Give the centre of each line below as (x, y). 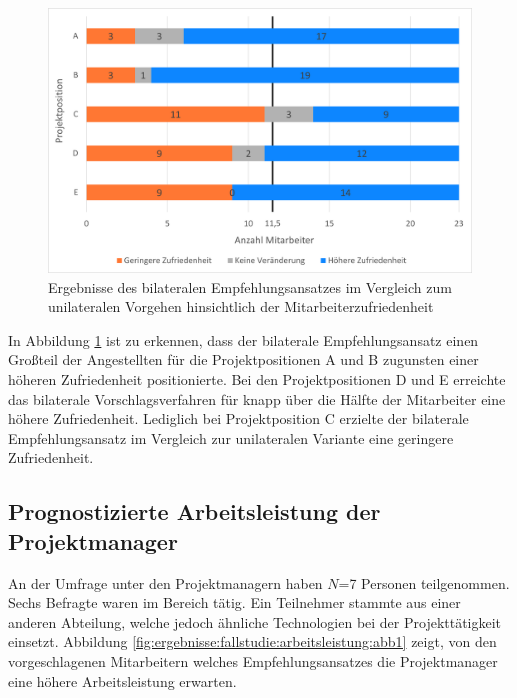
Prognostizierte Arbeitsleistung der (194, 511)
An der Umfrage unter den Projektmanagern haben (165, 582)
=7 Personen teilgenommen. (424, 582)
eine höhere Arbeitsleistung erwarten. (122, 680)
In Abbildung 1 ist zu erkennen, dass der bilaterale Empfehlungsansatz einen (243, 339)
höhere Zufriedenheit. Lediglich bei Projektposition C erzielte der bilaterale (238, 418)
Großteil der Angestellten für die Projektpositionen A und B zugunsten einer (243, 359)
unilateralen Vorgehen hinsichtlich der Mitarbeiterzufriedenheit (241, 306)
